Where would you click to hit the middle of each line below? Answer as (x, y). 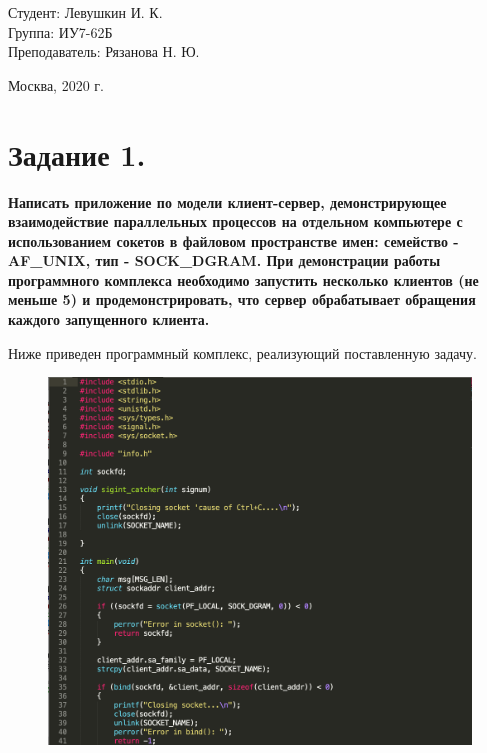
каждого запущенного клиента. (109, 319)
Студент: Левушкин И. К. (85, 12)
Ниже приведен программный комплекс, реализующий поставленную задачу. (242, 352)
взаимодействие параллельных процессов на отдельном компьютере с (235, 221)
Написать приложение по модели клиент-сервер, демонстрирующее (227, 201)
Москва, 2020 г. (56, 84)
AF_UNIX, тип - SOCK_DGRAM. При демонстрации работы (224, 260)
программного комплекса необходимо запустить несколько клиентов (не (243, 279)
